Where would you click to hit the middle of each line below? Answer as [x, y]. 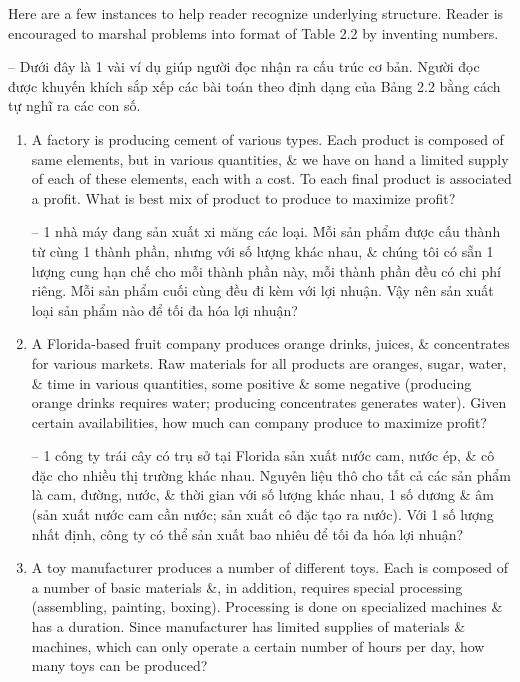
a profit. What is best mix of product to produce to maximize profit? [243, 197]
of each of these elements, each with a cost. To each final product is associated [271, 178]
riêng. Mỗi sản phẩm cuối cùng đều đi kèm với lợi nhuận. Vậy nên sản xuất [262, 290]
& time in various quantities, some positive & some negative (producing [251, 382]
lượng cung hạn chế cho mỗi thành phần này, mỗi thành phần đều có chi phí [266, 270]
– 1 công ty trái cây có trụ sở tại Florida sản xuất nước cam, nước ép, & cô [263, 455]
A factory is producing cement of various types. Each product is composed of [267, 138]
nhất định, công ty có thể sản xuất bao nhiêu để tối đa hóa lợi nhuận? [247, 533]
